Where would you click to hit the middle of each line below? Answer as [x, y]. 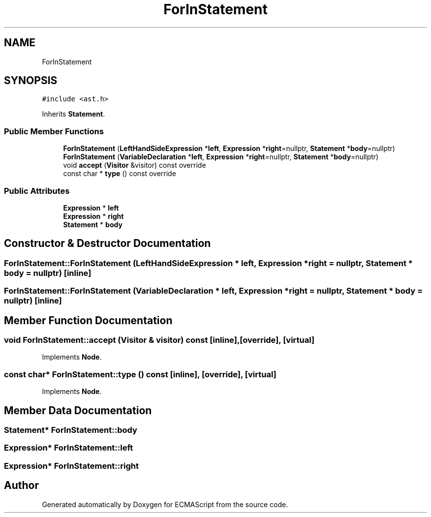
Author [21, 486]
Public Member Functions [54, 131]
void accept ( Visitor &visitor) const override [135, 165]
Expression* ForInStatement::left [69, 448]
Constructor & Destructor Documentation [108, 243]
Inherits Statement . [74, 114]
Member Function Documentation [88, 320]
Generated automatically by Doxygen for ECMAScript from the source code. [165, 504]
